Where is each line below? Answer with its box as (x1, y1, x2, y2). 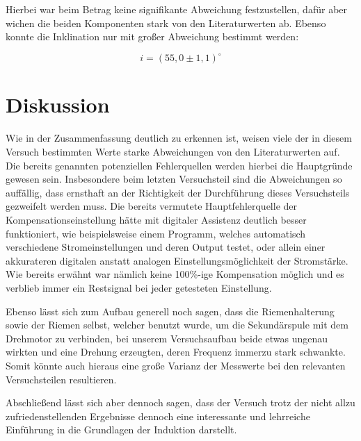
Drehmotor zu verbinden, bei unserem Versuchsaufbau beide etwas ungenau (6, 331, 328, 345)
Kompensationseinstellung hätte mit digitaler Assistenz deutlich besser (6, 212, 307, 226)
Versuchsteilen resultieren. (6, 372, 117, 386)
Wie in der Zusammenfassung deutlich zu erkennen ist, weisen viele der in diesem (6, 131, 352, 145)
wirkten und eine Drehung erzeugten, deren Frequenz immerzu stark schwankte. (6, 344, 346, 359)
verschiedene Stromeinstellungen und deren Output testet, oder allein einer (6, 240, 326, 254)
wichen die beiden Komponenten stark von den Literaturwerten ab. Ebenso (6, 15, 326, 30)
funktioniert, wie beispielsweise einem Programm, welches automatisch (6, 226, 306, 240)
